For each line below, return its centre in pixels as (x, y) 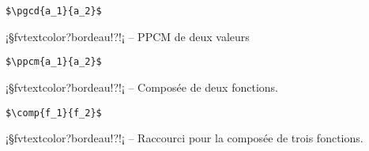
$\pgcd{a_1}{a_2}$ (54, 11)
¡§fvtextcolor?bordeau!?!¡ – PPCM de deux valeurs (128, 36)
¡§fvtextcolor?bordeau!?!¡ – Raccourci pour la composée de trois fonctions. (184, 138)
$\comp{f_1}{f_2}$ (54, 113)
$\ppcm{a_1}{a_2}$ (54, 62)
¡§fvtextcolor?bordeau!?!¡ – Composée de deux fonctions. (142, 87)
